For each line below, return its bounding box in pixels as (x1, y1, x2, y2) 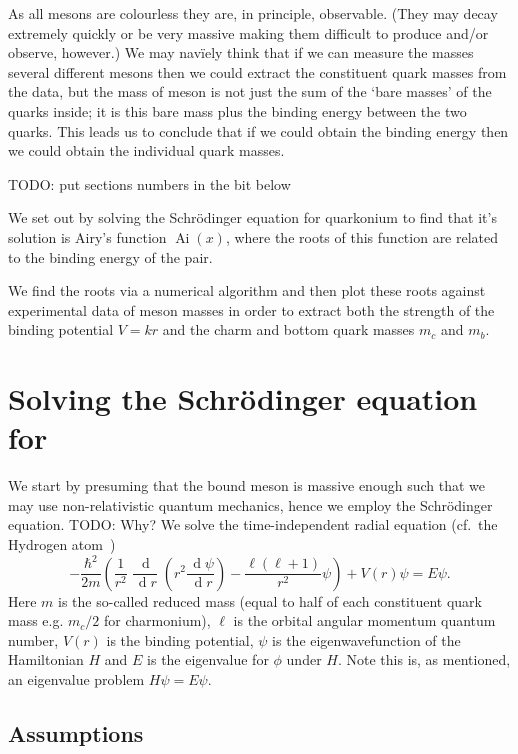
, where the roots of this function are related (225, 226, 499, 247)
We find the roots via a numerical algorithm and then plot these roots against (8, 280, 486, 301)
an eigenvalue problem (8, 668, 145, 689)
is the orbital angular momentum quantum (233, 610, 496, 631)
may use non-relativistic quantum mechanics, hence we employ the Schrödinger (8, 494, 493, 515)
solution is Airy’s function (8, 226, 167, 247)
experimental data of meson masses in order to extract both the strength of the (8, 299, 495, 320)
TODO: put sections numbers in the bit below (8, 173, 291, 194)
